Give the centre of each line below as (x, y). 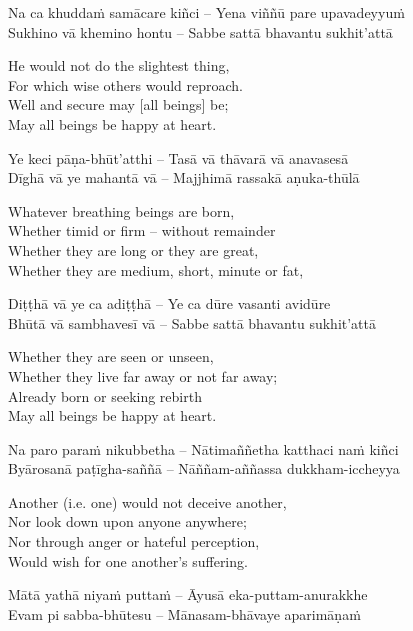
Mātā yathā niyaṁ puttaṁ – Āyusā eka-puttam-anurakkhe (188, 594)
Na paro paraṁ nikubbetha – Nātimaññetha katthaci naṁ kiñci (203, 448)
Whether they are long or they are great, (133, 249)
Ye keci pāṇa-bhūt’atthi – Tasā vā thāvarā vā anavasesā (178, 157)
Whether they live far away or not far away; (143, 375)
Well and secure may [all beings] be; (118, 104)
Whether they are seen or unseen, (111, 356)
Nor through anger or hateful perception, (134, 541)
